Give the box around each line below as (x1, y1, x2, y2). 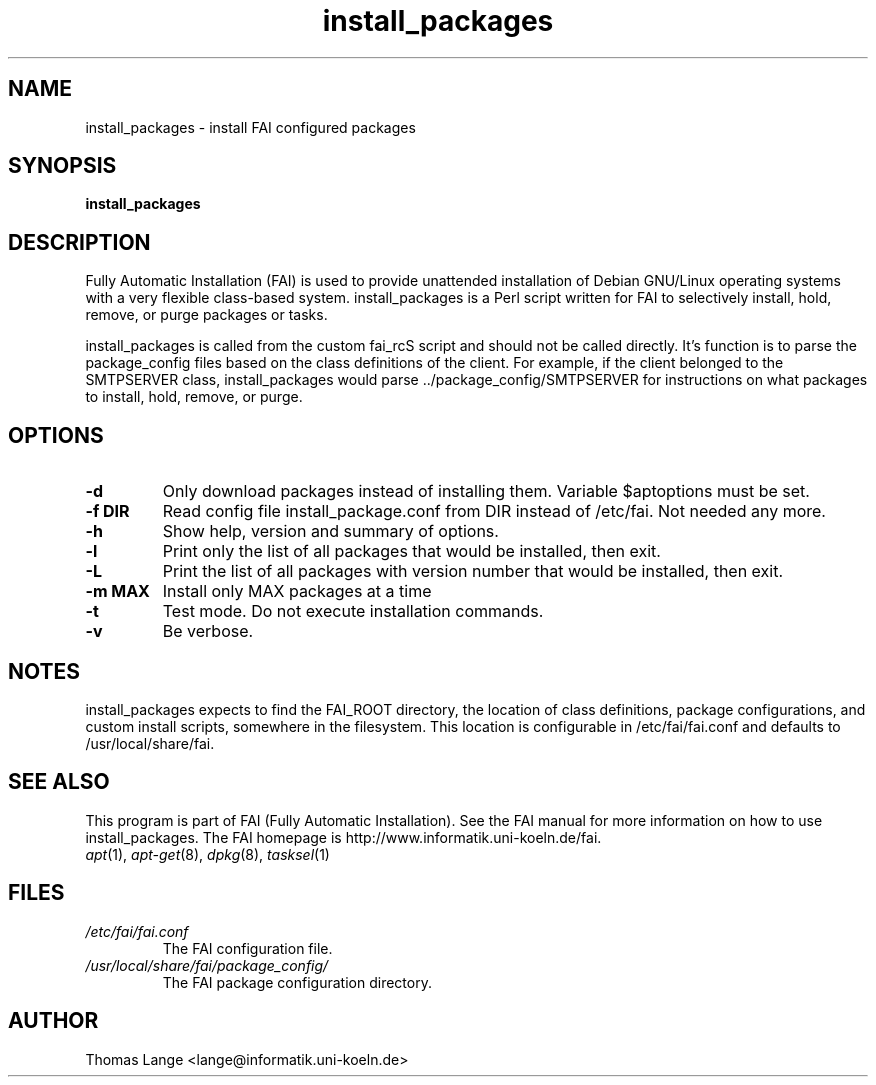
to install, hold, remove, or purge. (85, 388, 303, 406)
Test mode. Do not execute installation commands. (162, 601, 544, 622)
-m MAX (85, 581, 150, 602)
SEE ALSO (8, 769, 110, 795)
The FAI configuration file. (162, 939, 333, 957)
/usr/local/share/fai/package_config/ (85, 956, 329, 974)
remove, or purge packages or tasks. (85, 306, 328, 324)
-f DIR (85, 501, 130, 522)
